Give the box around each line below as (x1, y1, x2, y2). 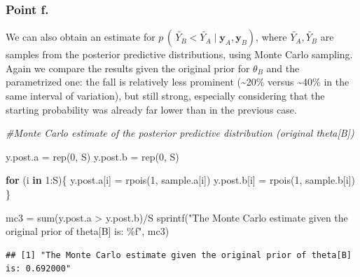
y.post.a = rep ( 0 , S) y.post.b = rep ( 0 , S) (6, 149, 179, 163)
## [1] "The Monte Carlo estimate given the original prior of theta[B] (6, 250, 352, 260)
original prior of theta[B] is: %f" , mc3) (6, 224, 169, 238)
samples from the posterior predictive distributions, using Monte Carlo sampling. (6, 47, 353, 62)
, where (256, 29, 287, 44)
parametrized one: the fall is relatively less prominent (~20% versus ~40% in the (6, 74, 349, 89)
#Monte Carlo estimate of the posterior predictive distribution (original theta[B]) (6, 126, 354, 140)
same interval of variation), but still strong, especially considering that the (6, 88, 325, 102)
